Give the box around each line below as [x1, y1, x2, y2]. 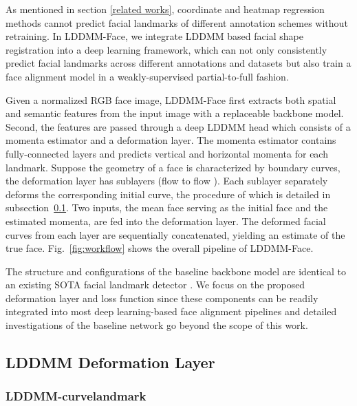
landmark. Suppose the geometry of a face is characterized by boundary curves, [6, 160, 340, 174]
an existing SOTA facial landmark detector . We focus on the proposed [6, 277, 305, 292]
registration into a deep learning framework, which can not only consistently [6, 42, 327, 56]
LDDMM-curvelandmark [6, 387, 147, 405]
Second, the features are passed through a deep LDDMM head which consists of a [6, 119, 351, 133]
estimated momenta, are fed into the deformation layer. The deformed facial [6, 213, 326, 228]
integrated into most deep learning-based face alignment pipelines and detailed [6, 304, 337, 319]
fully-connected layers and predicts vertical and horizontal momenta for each [6, 146, 328, 160]
